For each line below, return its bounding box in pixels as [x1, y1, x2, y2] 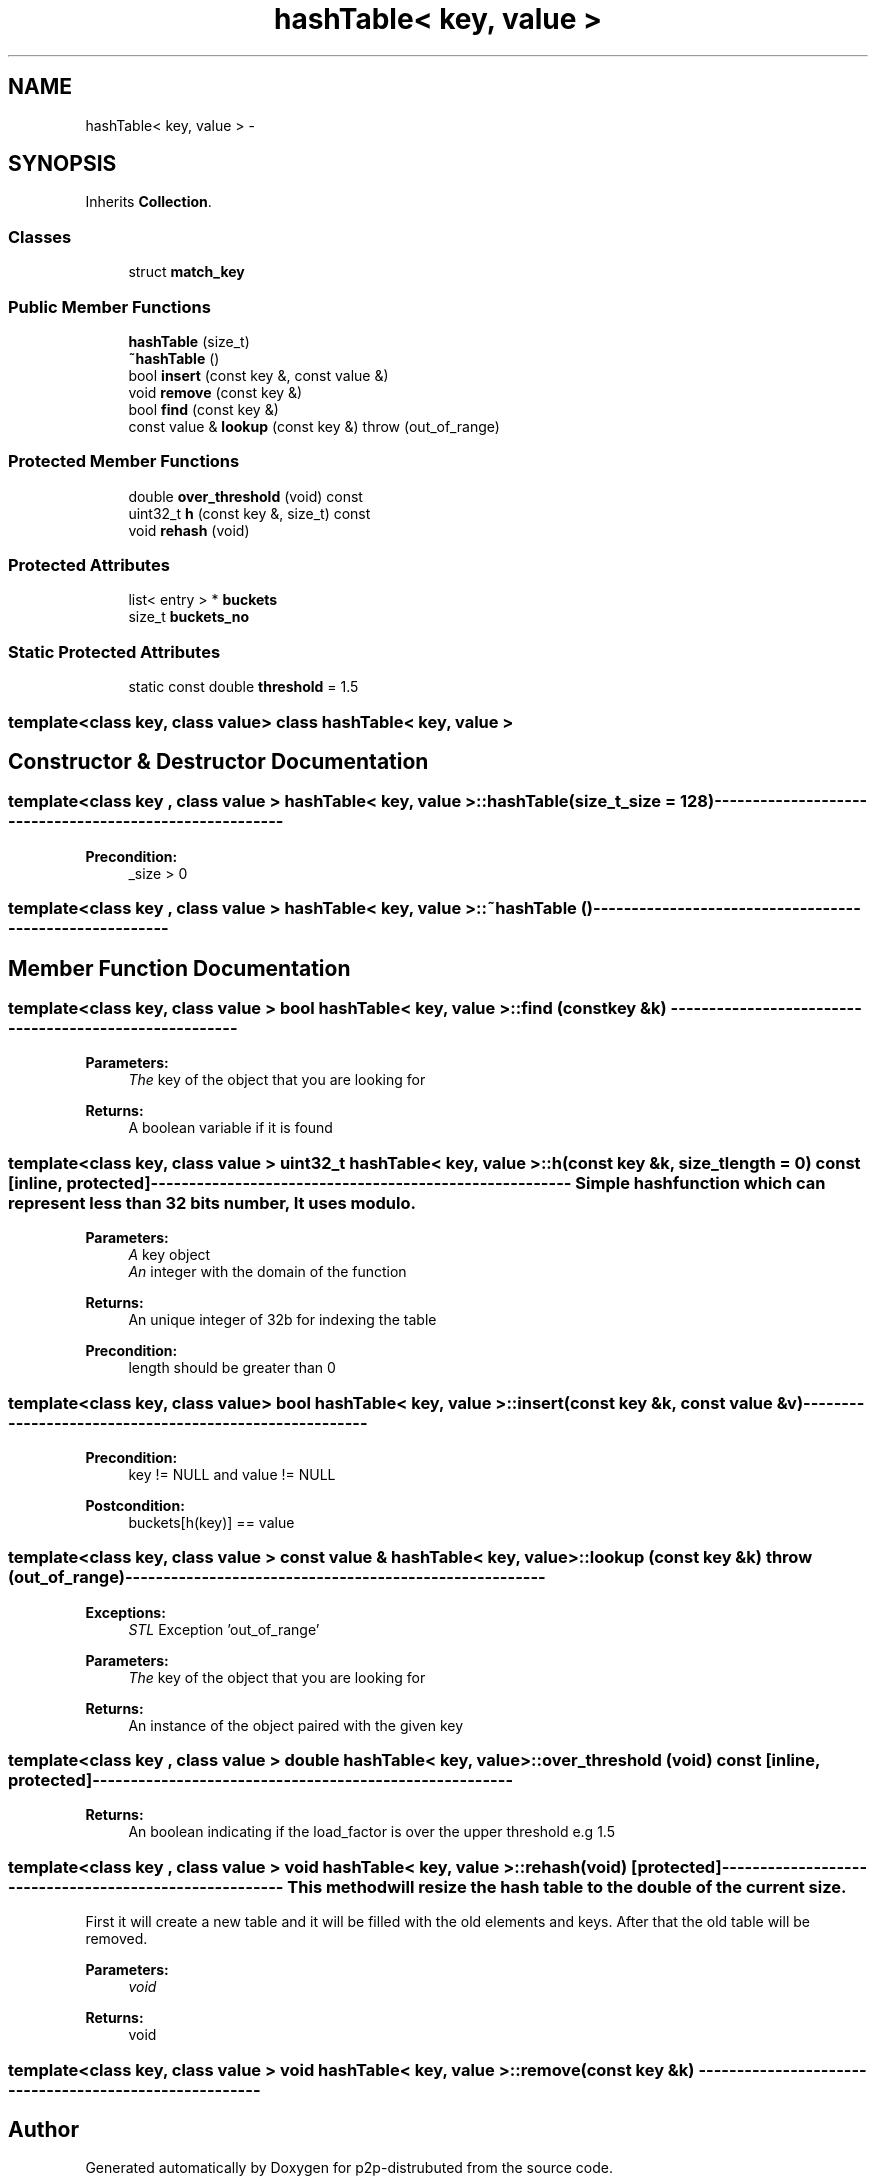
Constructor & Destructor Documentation [8, 748, 429, 774]
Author [8, 2116, 79, 2142]
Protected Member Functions [8, 451, 240, 472]
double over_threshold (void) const [128, 487, 363, 505]
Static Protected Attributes [8, 641, 221, 662]
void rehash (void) [128, 521, 250, 539]
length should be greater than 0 [128, 1359, 336, 1377]
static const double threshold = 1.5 [128, 678, 359, 696]
